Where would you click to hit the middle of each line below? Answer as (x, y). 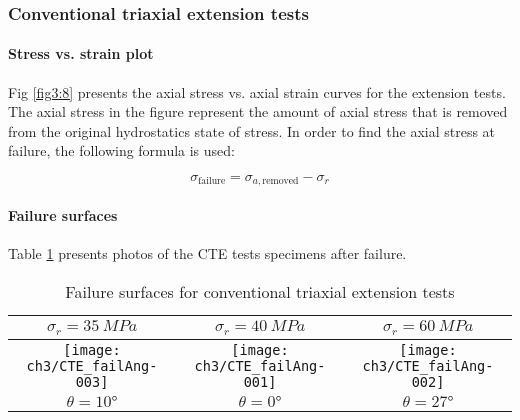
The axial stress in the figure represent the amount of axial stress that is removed (258, 111)
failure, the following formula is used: (121, 150)
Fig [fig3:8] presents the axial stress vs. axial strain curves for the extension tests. (257, 91)
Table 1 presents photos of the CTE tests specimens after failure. (207, 253)
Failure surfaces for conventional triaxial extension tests (260, 291)
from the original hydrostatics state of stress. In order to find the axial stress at (252, 130)
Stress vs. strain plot (81, 53)
